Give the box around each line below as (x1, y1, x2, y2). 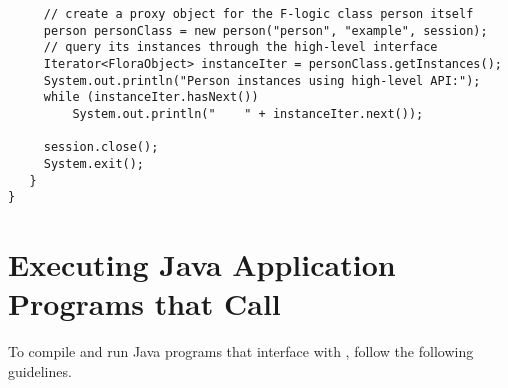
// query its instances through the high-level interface (43, 40, 438, 55)
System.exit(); (43, 156, 145, 171)
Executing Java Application (8, 244, 396, 285)
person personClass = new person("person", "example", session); (43, 23, 488, 38)
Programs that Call (8, 283, 281, 324)
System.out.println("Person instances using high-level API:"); (43, 73, 481, 88)
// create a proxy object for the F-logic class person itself (43, 7, 474, 21)
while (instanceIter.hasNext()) (43, 90, 259, 105)
